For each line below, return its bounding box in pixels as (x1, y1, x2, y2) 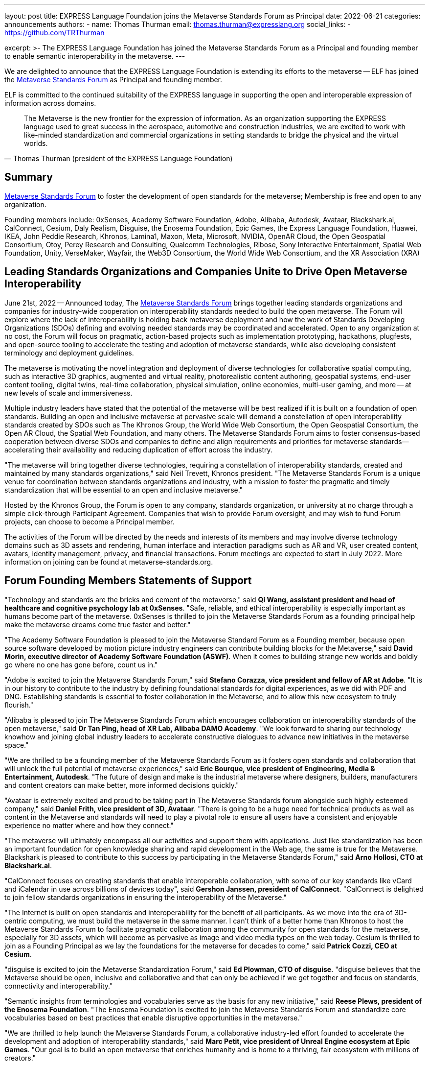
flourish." (4, 700, 34, 709)
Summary (4, 171, 53, 184)
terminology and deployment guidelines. (4, 348, 134, 357)
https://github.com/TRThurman (4, 28, 105, 37)
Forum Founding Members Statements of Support (4, 574, 252, 587)
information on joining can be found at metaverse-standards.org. (4, 557, 213, 566)
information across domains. (4, 99, 96, 107)
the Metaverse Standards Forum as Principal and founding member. (4, 75, 223, 84)
